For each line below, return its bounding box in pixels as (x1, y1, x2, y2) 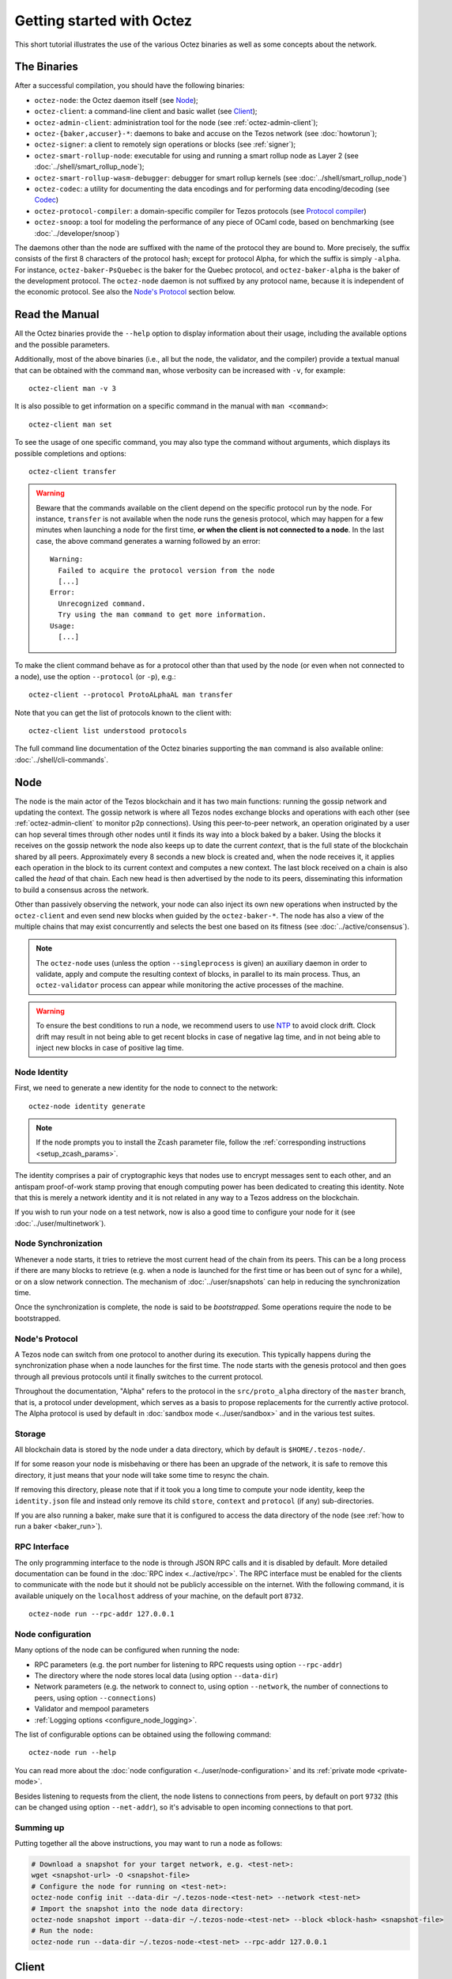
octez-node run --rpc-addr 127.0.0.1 (28, 1609, 175, 1619)
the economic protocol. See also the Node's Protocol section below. (14, 287, 236, 297)
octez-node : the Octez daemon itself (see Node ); (34, 95, 198, 104)
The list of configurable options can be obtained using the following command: (14, 1730, 272, 1739)
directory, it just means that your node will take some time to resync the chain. (14, 1470, 269, 1480)
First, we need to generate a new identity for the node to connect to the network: (14, 1083, 278, 1092)
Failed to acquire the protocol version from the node (58, 566, 276, 575)
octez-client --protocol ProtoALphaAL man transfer (28, 690, 233, 700)
